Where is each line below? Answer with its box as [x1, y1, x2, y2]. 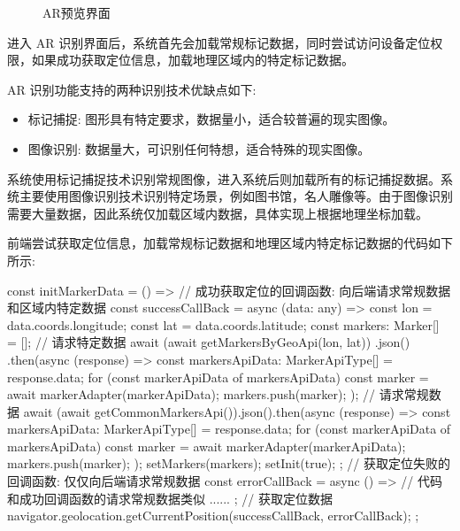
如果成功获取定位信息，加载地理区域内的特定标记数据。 [31, 50, 354, 69]
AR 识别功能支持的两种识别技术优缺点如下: [7, 80, 257, 98]
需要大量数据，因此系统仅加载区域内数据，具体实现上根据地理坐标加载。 [7, 204, 428, 222]
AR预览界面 [42, 4, 111, 21]
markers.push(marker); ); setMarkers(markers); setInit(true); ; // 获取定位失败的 [7, 454, 450, 473]
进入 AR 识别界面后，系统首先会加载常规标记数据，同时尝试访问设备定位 [7, 33, 431, 51]
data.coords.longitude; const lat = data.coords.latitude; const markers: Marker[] [7, 315, 440, 334]
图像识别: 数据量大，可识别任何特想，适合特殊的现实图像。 [27, 139, 371, 158]
